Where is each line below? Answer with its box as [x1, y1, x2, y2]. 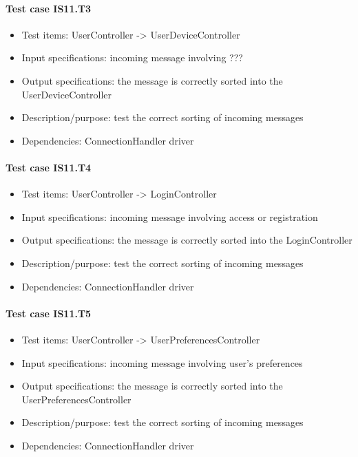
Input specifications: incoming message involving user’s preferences [21, 355, 303, 370]
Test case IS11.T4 [6, 160, 92, 174]
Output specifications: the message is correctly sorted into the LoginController [21, 233, 352, 247]
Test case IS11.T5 [6, 306, 92, 320]
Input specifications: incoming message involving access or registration [21, 209, 318, 224]
